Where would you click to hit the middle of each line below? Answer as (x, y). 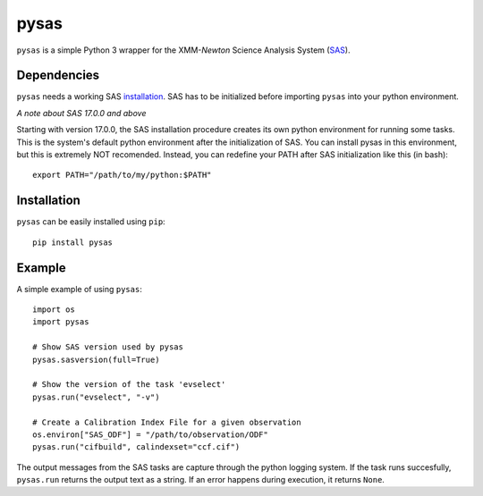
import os (54, 310)
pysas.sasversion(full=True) (96, 359)
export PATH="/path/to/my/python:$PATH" (122, 175)
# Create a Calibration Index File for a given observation (167, 422)
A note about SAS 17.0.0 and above (81, 113)
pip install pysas (73, 242)
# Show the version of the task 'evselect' (129, 385)
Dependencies (58, 76)
